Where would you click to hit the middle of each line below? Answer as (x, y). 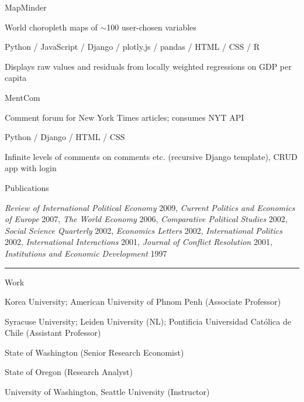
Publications (27, 187)
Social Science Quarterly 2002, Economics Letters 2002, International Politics (144, 230)
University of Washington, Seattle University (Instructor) (107, 392)
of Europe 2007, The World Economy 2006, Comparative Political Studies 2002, (146, 219)
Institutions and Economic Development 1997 (86, 253)
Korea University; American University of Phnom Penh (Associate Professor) (143, 301)
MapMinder (26, 7)
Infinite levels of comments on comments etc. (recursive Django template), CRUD (151, 156)
